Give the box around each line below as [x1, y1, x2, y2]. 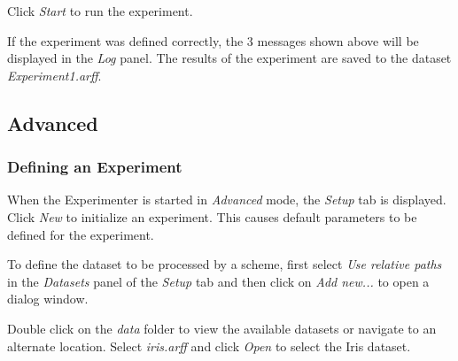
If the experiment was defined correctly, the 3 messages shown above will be [7, 31, 419, 50]
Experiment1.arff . [7, 65, 102, 84]
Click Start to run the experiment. [7, 2, 193, 19]
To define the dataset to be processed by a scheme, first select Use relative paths [7, 255, 442, 273]
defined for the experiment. [7, 225, 154, 243]
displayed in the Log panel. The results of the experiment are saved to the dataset [7, 49, 452, 67]
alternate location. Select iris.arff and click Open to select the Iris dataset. [7, 336, 411, 355]
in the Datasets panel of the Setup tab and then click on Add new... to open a [7, 272, 430, 290]
